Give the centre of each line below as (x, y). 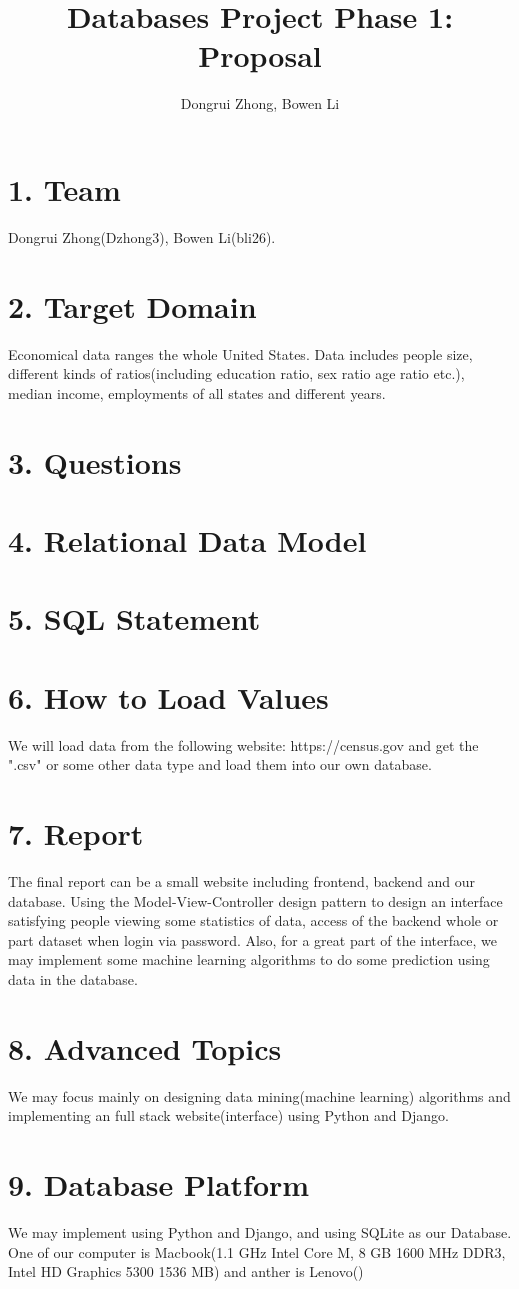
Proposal (260, 55)
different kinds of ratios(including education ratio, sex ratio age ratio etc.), (236, 373)
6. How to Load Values (168, 696)
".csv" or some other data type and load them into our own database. (220, 764)
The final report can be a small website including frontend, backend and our (242, 880)
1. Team (64, 188)
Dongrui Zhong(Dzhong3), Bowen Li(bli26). (142, 236)
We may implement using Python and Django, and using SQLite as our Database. (260, 1231)
